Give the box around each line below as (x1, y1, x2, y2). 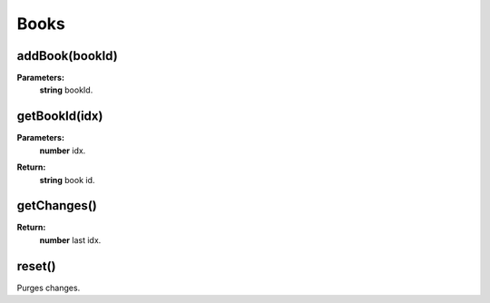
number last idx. (39, 234, 102, 245)
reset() (16, 259, 56, 274)
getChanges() (16, 198, 97, 213)
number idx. (39, 145, 86, 156)
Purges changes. (16, 282, 81, 293)
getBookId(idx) (16, 109, 103, 124)
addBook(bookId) (16, 48, 118, 64)
